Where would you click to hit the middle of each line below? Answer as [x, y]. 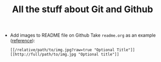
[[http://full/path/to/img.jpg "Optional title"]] [65, 54]
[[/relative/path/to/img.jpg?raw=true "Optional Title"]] [72, 50]
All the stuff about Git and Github [83, 9]
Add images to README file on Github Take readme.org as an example [83, 35]
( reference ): [23, 41]
